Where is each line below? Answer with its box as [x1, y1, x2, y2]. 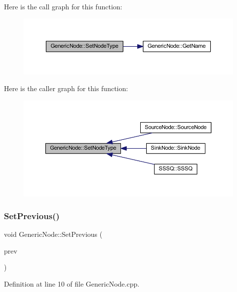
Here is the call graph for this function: [4, 1, 122, 11]
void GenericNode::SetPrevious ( [4, 228, 103, 239]
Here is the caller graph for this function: [4, 83, 128, 94]
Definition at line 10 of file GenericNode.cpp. [4, 278, 140, 289]
